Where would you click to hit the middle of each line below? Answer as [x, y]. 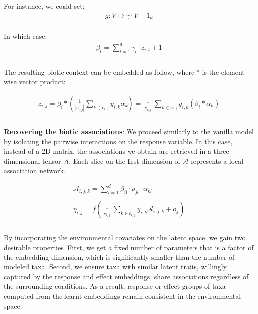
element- [234, 72]
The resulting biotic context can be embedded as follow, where [99, 72]
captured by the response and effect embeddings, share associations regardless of [126, 276]
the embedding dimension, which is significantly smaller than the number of [119, 257]
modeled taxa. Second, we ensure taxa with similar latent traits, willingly [116, 267]
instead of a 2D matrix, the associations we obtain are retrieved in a [108, 151]
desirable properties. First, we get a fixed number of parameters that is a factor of [129, 247]
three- [223, 151]
